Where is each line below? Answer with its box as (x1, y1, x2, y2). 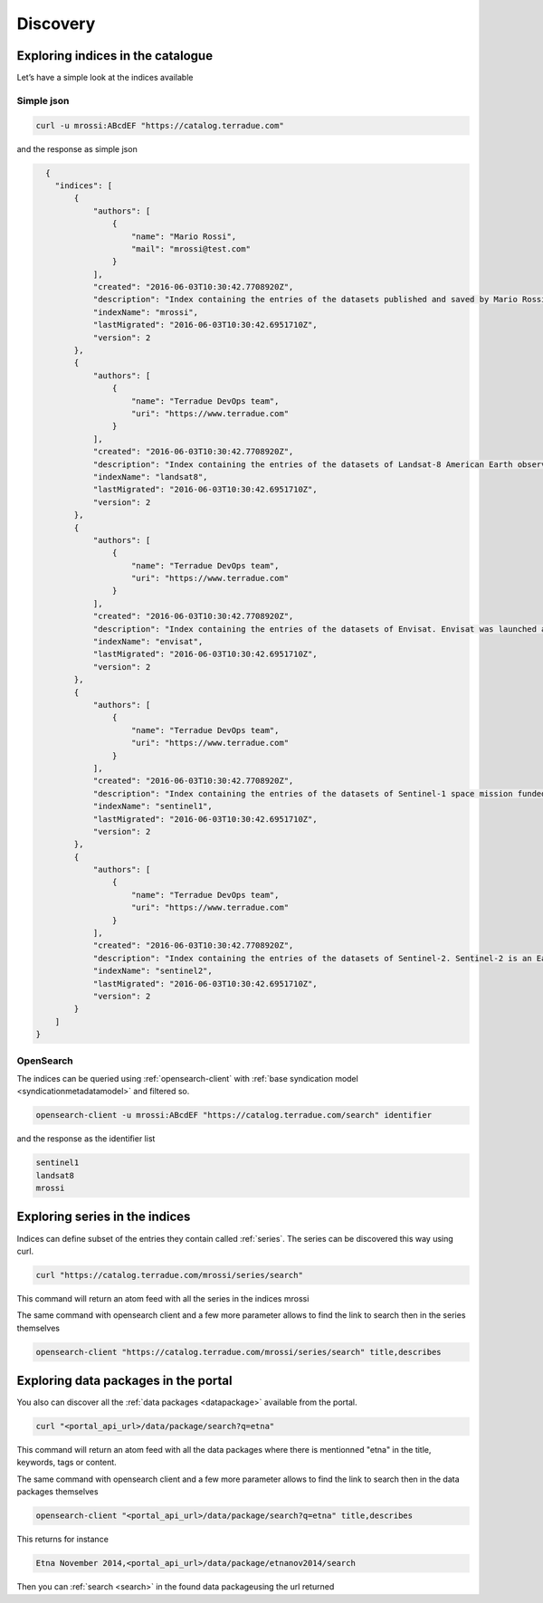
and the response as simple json (16, 143, 138, 154)
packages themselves (16, 1486, 99, 1497)
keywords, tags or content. (16, 1457, 117, 1468)
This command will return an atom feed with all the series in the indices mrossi (16, 1293, 310, 1303)
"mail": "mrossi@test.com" (131, 243, 251, 253)
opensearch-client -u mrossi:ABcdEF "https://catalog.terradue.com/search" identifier (35, 1110, 433, 1121)
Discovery (16, 14, 96, 33)
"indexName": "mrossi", (92, 307, 199, 317)
